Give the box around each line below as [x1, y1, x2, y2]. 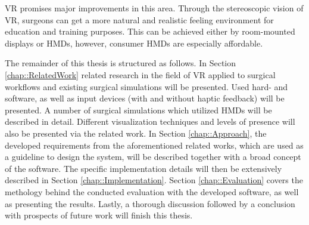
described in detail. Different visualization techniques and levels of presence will [5, 115, 295, 128]
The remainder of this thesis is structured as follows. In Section [5, 57, 236, 69]
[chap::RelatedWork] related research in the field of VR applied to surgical [5, 68, 276, 81]
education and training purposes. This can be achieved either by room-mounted [5, 25, 295, 38]
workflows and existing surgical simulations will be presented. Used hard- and [5, 80, 288, 93]
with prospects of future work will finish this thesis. [5, 209, 193, 221]
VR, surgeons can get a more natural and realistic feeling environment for [5, 13, 274, 26]
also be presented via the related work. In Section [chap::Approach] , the [5, 127, 267, 139]
